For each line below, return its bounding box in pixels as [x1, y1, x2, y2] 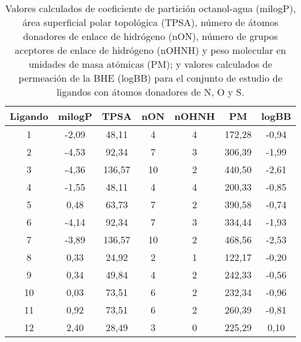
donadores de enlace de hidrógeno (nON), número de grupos [23, 29, 278, 43]
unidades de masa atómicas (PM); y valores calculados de [28, 57, 273, 71]
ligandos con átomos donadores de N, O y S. [56, 85, 245, 99]
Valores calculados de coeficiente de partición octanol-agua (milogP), [5, 1, 296, 15]
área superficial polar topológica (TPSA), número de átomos [22, 15, 279, 29]
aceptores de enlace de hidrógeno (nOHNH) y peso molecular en [15, 43, 286, 57]
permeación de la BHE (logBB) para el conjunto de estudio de [18, 71, 282, 85]
